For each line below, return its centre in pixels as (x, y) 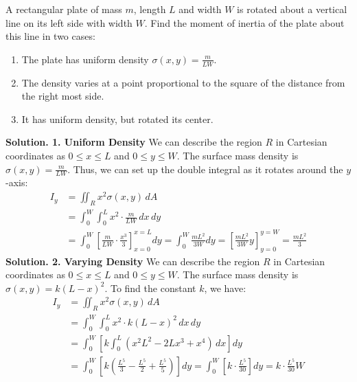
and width (200, 9)
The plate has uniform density (85, 59)
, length (150, 9)
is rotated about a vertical (292, 9)
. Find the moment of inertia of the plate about (244, 22)
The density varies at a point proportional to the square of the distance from (183, 82)
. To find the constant (150, 288)
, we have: (225, 288)
